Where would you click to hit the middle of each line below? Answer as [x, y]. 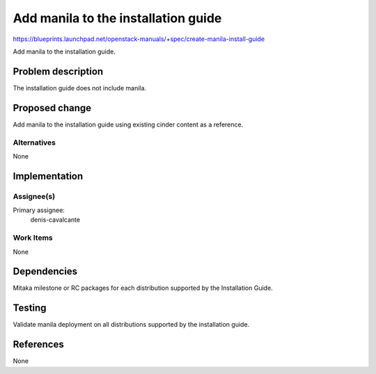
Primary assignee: [39, 210]
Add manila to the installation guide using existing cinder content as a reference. [128, 124]
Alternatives [34, 143]
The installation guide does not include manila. [79, 88]
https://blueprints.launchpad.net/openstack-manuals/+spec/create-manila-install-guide [139, 39]
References [38, 344]
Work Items [33, 238]
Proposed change [52, 108]
